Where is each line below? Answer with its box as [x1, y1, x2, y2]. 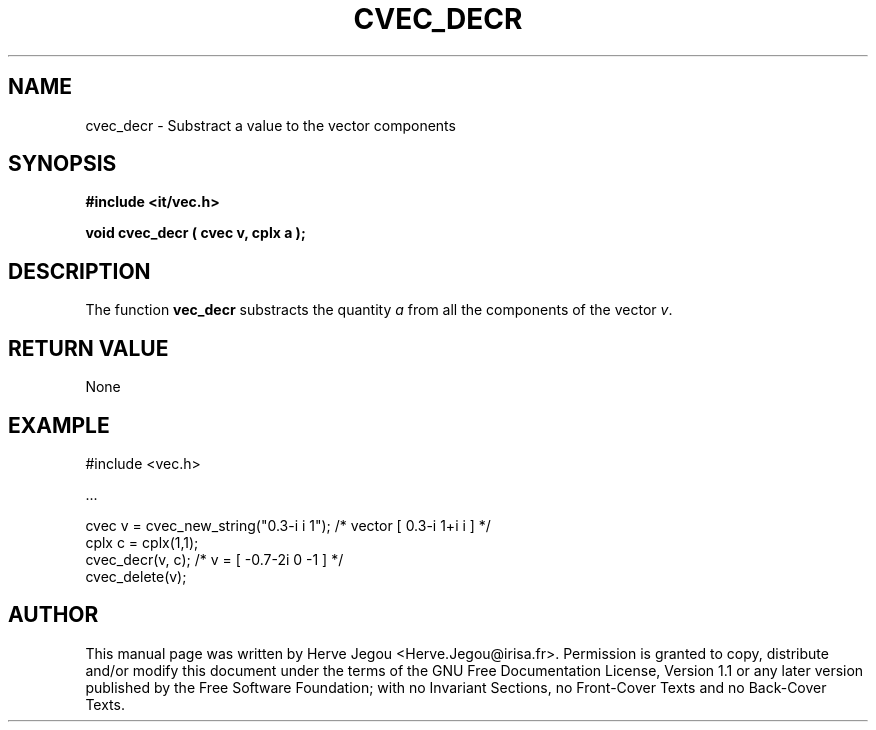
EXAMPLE [8, 412, 110, 438]
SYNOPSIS [8, 151, 117, 177]
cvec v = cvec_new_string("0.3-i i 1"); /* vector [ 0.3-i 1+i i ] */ [85, 516, 491, 534]
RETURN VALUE [8, 335, 169, 361]
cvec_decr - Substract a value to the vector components [85, 116, 456, 134]
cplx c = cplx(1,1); [85, 533, 199, 551]
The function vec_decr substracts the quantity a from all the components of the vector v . [85, 301, 673, 319]
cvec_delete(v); [85, 567, 187, 585]
